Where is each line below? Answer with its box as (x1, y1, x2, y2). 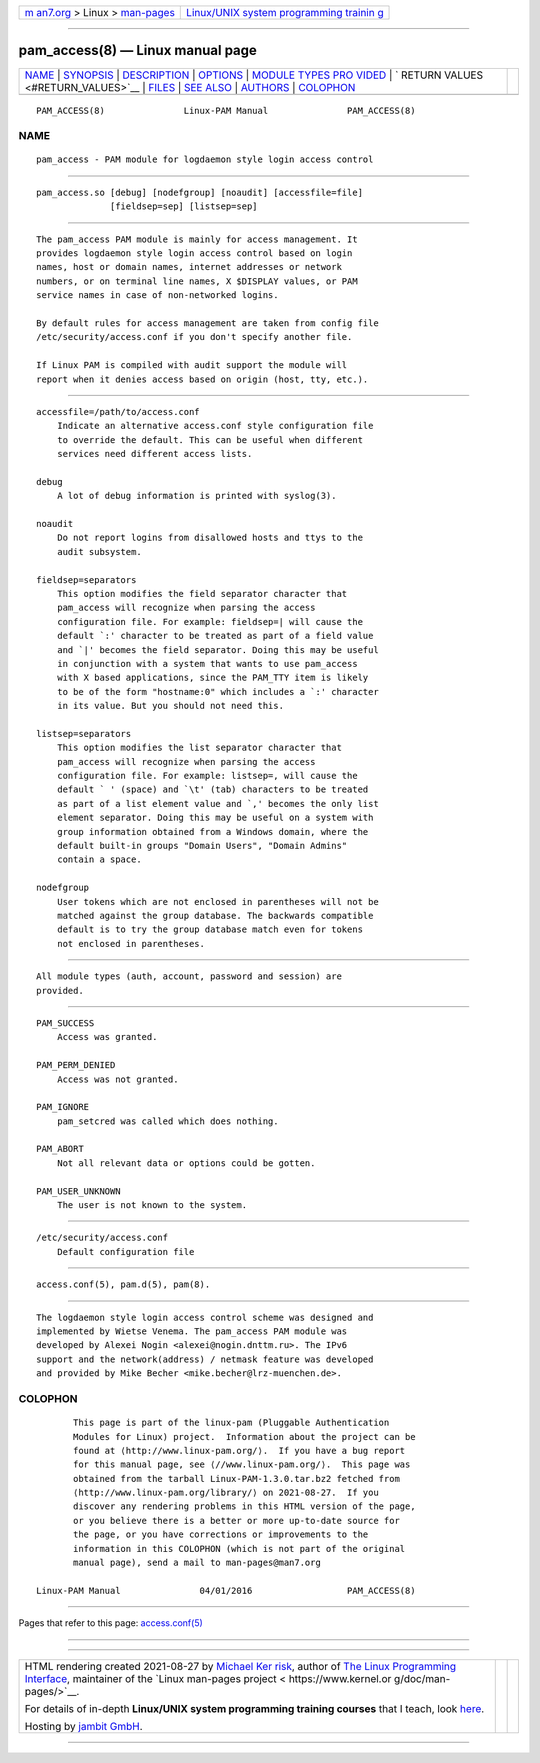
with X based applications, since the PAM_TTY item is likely (56, 672, 369, 684)
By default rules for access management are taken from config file (36, 317, 379, 329)
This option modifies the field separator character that (56, 588, 348, 600)
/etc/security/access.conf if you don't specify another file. (36, 331, 353, 343)
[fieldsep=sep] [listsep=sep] (110, 201, 259, 212)
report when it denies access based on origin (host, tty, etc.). (36, 373, 369, 385)
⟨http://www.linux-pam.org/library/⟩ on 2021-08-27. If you (73, 1487, 379, 1499)
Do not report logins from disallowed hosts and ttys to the (56, 532, 364, 544)
